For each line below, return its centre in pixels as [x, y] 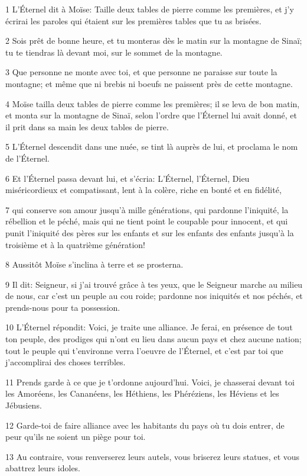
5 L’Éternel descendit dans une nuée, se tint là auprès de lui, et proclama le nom [152, 147]
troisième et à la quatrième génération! [76, 244]
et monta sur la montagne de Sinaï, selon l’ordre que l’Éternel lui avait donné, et [151, 115]
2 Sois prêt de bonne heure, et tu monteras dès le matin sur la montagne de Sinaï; [154, 41]
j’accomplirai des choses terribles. [66, 362]
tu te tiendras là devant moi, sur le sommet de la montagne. [114, 52]
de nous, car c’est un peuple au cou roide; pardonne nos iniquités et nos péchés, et [154, 296]
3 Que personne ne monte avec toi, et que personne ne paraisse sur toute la [141, 72]
